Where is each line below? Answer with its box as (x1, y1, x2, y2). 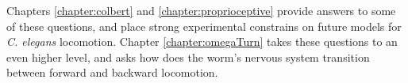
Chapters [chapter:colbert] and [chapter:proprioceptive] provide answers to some (6, 2, 396, 18)
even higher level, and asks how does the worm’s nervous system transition (6, 48, 370, 65)
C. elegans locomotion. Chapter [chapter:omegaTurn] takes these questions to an (6, 33, 398, 50)
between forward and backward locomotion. (6, 64, 218, 81)
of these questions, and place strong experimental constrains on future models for (6, 17, 402, 34)
